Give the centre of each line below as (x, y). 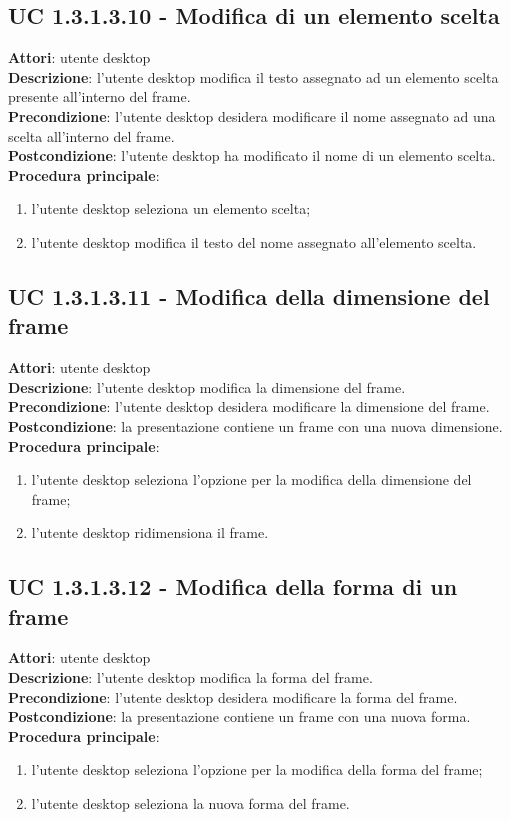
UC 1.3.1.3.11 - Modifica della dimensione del (249, 295)
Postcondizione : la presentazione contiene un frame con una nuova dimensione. (255, 425)
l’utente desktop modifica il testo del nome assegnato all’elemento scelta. (254, 241)
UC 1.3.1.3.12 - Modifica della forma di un (233, 586)
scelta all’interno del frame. (91, 135)
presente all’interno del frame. (99, 96)
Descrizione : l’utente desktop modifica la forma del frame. (190, 677)
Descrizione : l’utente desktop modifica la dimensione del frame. (207, 386)
